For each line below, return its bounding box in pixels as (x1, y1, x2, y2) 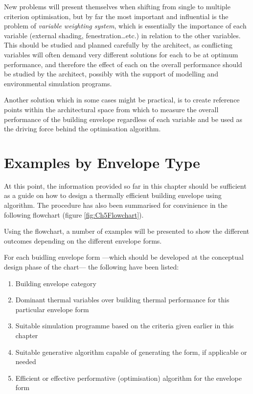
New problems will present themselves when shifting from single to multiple (4, 1, 230, 11)
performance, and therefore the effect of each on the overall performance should (4, 59, 242, 69)
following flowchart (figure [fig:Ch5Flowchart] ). (4, 209, 144, 220)
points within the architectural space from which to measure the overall (4, 104, 219, 114)
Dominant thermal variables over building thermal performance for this (15, 295, 230, 305)
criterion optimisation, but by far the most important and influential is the (4, 11, 229, 21)
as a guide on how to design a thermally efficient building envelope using (4, 190, 222, 200)
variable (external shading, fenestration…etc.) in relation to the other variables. (4, 30, 241, 40)
